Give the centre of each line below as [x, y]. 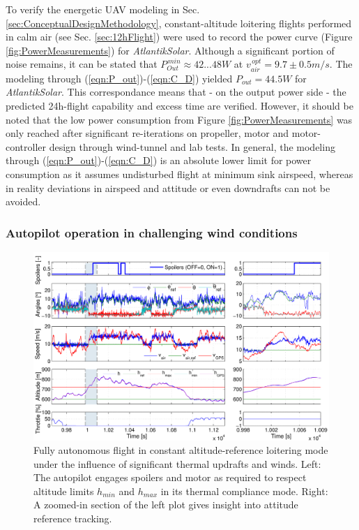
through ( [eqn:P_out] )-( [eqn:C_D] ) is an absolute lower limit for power [159, 160]
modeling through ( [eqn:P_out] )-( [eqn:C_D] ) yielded [119, 78]
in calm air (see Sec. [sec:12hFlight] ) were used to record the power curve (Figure [179, 37]
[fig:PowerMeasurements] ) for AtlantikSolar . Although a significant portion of [170, 50]
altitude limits [64, 491]
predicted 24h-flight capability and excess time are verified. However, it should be [179, 105]
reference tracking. [73, 518]
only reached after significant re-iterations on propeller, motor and [147, 133]
